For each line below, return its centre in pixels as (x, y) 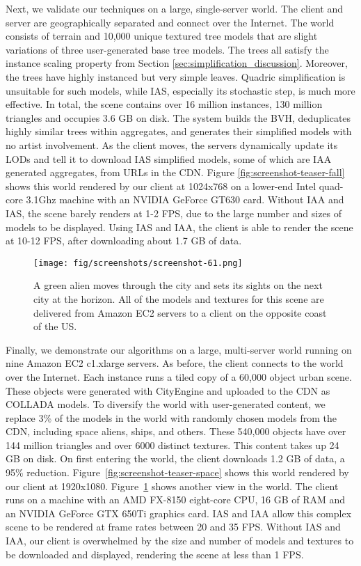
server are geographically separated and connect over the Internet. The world (170, 22)
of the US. (55, 326)
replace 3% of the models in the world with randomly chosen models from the (171, 417)
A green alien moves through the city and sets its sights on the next (178, 285)
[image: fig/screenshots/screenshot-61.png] (138, 263)
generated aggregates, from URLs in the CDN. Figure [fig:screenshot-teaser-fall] (175, 172)
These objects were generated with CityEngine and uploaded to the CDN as (168, 390)
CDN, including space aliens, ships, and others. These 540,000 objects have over (176, 431)
